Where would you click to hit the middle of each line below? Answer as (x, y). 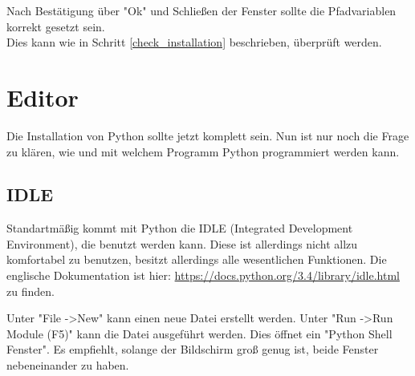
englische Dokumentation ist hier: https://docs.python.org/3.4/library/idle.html (203, 275)
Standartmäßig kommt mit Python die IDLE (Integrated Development (180, 228)
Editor (43, 97)
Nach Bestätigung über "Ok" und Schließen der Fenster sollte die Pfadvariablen (201, 10)
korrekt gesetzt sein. (56, 26)
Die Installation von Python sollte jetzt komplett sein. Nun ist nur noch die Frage (208, 135)
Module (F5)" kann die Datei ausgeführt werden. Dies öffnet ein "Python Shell (199, 333)
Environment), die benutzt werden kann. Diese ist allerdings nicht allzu (182, 243)
